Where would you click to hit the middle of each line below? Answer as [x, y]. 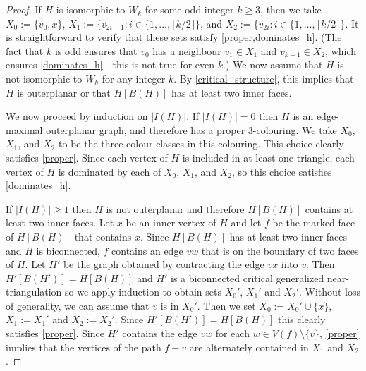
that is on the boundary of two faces [280, 250]
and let [246, 223]
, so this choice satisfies [282, 171]
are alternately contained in [249, 347]
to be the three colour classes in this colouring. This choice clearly [201, 144]
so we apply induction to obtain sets [143, 292]
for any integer [134, 78]
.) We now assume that [273, 65]
